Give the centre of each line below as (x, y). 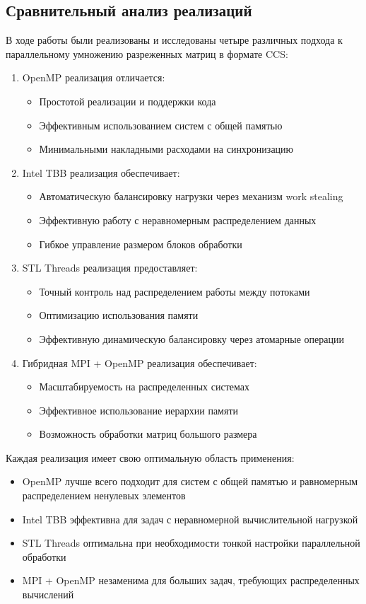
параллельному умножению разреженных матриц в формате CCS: (147, 53)
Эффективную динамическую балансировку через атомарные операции (192, 338)
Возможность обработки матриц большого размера (148, 434)
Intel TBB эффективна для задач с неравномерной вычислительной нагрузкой (190, 519)
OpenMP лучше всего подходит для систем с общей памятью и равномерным (190, 481)
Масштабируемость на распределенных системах (144, 387)
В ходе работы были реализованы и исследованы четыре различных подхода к (174, 40)
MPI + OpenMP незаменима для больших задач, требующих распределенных (191, 580)
